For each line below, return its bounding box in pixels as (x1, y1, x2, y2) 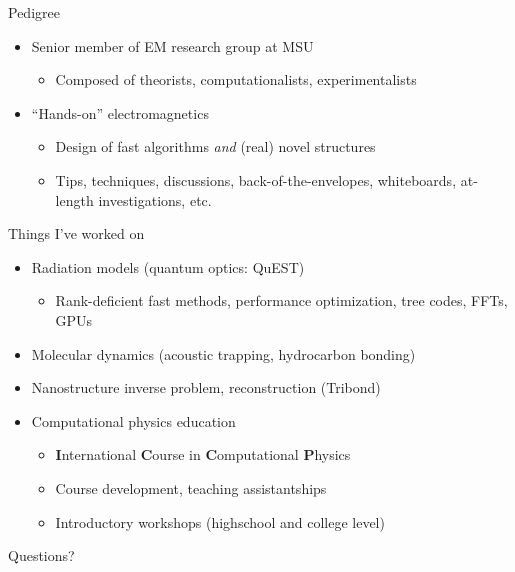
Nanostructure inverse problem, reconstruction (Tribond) (31, 377, 381, 398)
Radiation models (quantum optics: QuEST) (31, 256, 305, 277)
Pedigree (8, 2, 60, 22)
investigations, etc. (98, 189, 212, 210)
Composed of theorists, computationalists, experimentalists (55, 69, 417, 90)
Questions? (8, 545, 75, 566)
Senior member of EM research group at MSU (31, 35, 314, 56)
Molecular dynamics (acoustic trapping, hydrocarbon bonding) (31, 343, 416, 364)
